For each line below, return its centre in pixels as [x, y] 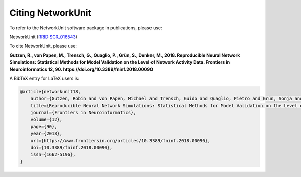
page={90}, [44, 127]
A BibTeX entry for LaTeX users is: [44, 78]
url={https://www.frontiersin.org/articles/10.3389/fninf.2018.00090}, [120, 141]
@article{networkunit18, [50, 92]
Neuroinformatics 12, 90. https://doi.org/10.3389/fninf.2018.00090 [81, 69]
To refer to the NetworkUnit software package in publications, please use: [86, 28]
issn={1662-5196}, [53, 155]
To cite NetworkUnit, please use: [43, 46]
